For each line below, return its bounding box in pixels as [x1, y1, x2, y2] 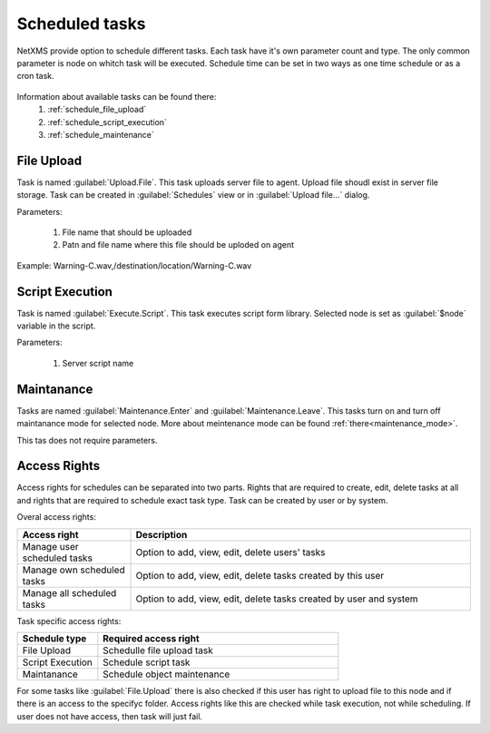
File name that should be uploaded [62, 227, 192, 238]
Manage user [22, 540, 79, 552]
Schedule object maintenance [103, 668, 230, 680]
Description [135, 528, 188, 541]
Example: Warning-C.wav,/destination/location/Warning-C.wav [16, 259, 252, 271]
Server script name [62, 357, 134, 368]
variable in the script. [16, 320, 96, 331]
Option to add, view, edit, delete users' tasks [135, 545, 326, 558]
